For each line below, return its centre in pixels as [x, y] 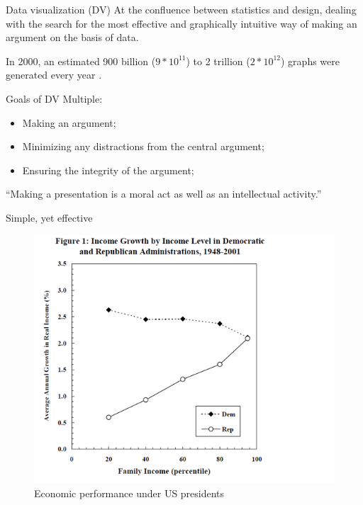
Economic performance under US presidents [129, 493]
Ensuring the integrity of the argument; [108, 170]
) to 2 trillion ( [218, 61]
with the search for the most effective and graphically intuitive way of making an [181, 23]
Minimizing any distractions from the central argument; [143, 146]
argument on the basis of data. [72, 37]
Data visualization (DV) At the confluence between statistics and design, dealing [181, 9]
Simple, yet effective [49, 217]
